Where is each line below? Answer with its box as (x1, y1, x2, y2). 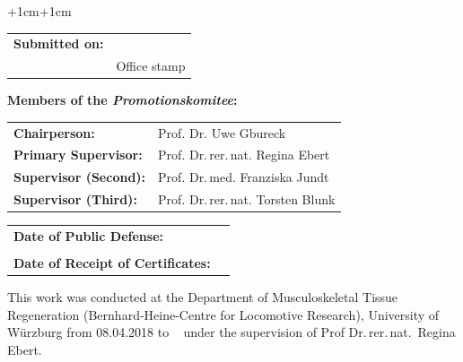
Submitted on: (13, 34, 104, 53)
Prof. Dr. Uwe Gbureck (158, 123, 286, 142)
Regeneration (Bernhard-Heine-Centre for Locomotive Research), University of (7, 305, 440, 323)
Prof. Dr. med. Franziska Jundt (158, 168, 329, 186)
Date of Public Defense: (13, 227, 164, 245)
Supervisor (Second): (13, 168, 146, 186)
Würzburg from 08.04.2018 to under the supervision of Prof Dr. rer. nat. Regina (7, 323, 456, 341)
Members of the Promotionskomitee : (7, 90, 238, 109)
